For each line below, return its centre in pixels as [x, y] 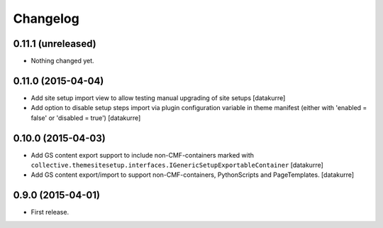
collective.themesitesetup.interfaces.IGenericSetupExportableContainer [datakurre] [177, 165]
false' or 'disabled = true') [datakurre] [86, 118]
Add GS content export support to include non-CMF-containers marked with [143, 155]
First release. [50, 212]
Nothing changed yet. [63, 61]
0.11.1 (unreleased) [55, 44]
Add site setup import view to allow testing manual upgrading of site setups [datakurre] [158, 98]
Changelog [46, 18]
